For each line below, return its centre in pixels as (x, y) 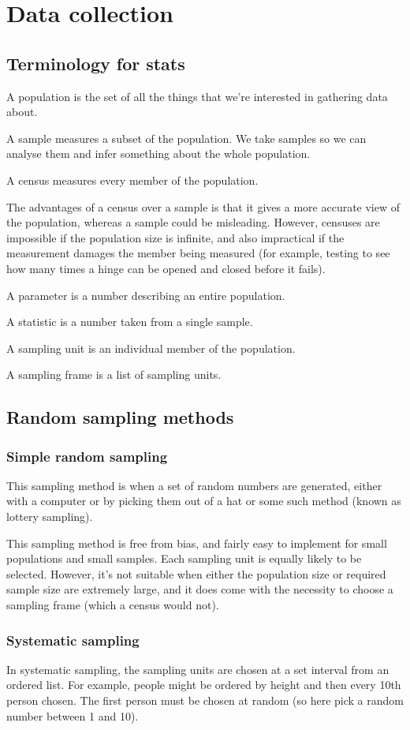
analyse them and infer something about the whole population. (158, 153)
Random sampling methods (120, 417)
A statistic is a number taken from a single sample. (130, 322)
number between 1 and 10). (73, 715)
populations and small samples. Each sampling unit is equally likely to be (184, 558)
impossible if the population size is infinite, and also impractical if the (175, 237)
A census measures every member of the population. (132, 180)
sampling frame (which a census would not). (113, 605)
